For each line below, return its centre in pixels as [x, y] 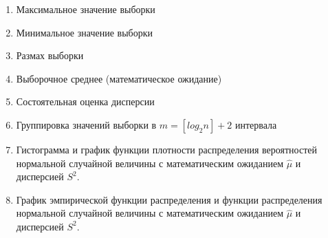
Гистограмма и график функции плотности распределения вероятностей [166, 149]
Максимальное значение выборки [86, 9]
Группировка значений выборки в [86, 124]
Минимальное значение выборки [84, 32]
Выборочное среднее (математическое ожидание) [119, 78]
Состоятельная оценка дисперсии [85, 101]
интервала [256, 124]
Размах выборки [50, 55]
